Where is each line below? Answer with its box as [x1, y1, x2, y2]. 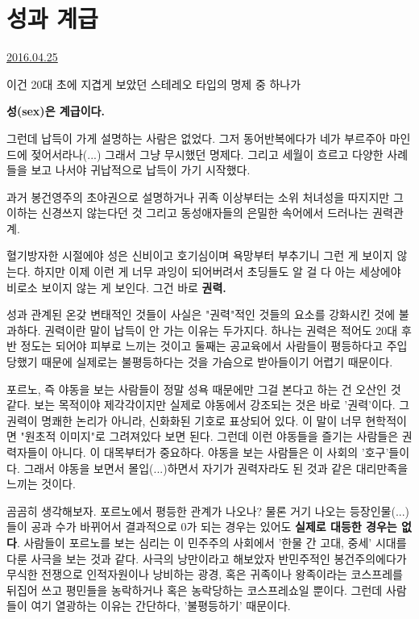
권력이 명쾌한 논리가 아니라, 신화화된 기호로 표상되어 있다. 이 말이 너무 [6, 412, 362, 429]
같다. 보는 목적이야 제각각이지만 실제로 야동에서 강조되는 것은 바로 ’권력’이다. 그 [6, 396, 410, 413]
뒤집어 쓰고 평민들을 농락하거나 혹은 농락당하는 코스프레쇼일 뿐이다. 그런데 [6, 581, 383, 598]
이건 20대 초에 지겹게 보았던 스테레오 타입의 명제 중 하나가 [6, 75, 301, 92]
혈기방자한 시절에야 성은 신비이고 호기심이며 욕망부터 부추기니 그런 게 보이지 [6, 247, 393, 264]
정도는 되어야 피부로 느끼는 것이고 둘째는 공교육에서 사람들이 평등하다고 [20, 337, 383, 354]
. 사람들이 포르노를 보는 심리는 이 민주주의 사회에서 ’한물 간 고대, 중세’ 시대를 [16, 533, 407, 550]
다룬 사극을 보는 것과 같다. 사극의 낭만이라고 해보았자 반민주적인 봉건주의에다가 [6, 550, 407, 567]
